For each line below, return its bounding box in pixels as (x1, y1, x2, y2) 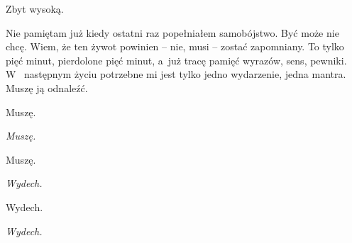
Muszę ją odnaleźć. (6, 80, 88, 95)
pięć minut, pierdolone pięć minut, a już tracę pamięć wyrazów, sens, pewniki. (6, 52, 347, 67)
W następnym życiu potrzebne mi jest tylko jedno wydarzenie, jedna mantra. (6, 67, 346, 81)
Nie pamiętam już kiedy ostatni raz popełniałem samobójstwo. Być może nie (6, 25, 339, 40)
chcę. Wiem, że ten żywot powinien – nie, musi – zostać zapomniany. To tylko (6, 39, 344, 54)
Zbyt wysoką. (6, 1, 64, 16)
